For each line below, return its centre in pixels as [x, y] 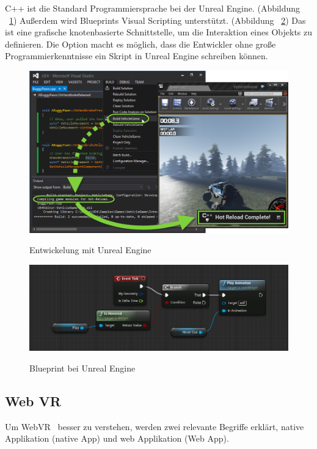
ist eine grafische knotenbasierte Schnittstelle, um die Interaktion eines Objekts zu [159, 32]
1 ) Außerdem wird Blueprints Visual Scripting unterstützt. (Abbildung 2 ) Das [158, 20]
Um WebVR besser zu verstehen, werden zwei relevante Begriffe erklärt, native [155, 426]
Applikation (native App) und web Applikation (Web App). [117, 438]
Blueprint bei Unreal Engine [82, 368]
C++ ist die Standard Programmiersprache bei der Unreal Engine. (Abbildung [153, 8]
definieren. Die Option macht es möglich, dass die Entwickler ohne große [140, 44]
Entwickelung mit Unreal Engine [90, 250]
